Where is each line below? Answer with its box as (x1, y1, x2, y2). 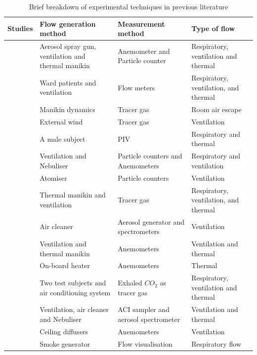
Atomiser (40, 172, 67, 183)
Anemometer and (118, 45, 170, 56)
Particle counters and (118, 151, 182, 161)
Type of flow (191, 23, 235, 34)
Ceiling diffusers (40, 326, 88, 336)
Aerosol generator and (118, 216, 185, 227)
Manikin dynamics (40, 104, 95, 115)
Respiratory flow (191, 338, 242, 349)
